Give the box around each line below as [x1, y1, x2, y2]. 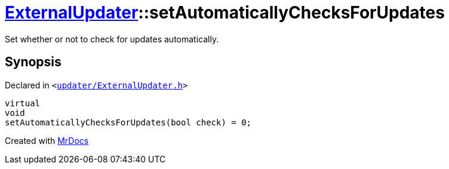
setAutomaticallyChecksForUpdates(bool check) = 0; [5, 117, 252, 127]
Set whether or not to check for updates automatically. [5, 33, 219, 44]
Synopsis [5, 54, 61, 70]
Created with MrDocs [5, 135, 89, 146]
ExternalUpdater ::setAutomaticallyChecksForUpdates [5, 2, 445, 23]
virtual [5, 98, 41, 108]
